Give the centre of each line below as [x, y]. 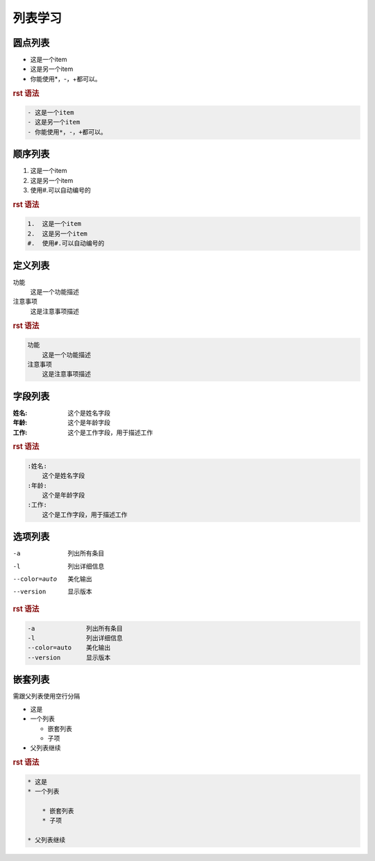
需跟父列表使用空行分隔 [46, 696]
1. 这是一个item [55, 224]
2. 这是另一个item [58, 233]
